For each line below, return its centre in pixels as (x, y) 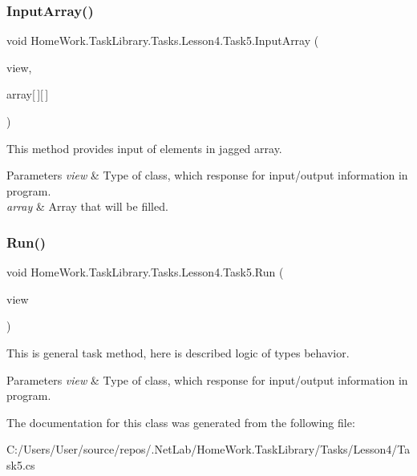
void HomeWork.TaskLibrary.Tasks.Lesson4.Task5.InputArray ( (163, 40)
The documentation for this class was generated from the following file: (181, 422)
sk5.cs (21, 464)
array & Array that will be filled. (87, 206)
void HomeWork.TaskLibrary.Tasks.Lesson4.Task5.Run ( (145, 272)
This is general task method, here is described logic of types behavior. (178, 352)
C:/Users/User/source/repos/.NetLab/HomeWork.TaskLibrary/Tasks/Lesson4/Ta (208, 449)
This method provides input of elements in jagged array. (144, 148)
